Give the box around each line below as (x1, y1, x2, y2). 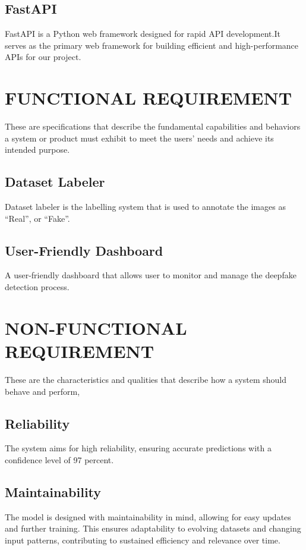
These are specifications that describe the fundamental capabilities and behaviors (5, 120, 301, 133)
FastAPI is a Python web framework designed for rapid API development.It (5, 27, 280, 40)
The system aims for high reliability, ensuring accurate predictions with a (5, 442, 272, 454)
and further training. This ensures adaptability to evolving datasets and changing (5, 522, 301, 535)
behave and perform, (5, 385, 80, 397)
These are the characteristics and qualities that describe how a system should (5, 373, 286, 385)
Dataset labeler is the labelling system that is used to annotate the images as (5, 200, 286, 213)
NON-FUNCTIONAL (5, 315, 187, 340)
